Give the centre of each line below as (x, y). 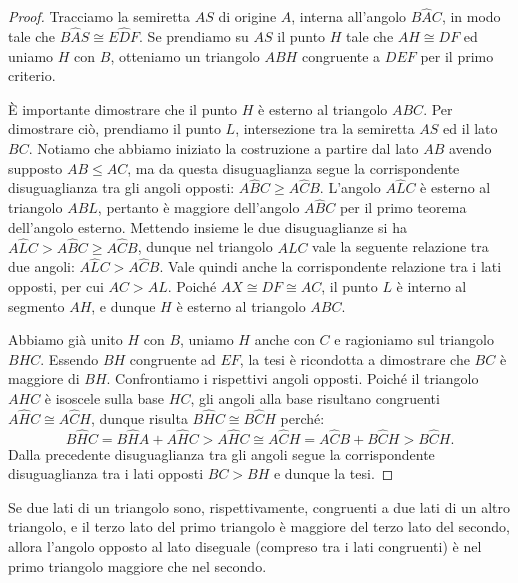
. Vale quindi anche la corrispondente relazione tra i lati (330, 266)
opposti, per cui (56, 286)
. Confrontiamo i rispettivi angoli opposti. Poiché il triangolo (292, 378)
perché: (302, 417)
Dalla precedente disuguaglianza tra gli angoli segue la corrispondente (221, 453)
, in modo (471, 16)
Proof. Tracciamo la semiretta (99, 16)
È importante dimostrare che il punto (123, 108)
